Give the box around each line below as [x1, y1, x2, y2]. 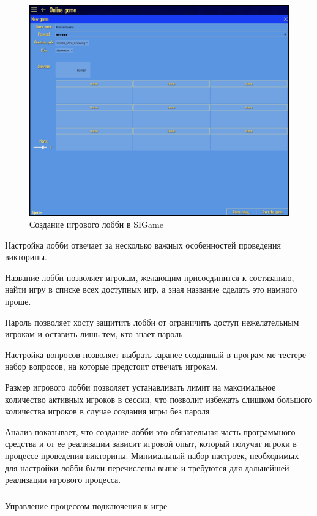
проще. [5, 295, 31, 308]
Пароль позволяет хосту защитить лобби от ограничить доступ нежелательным [5, 315, 299, 328]
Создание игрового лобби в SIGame [29, 218, 163, 231]
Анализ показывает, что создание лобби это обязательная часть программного [5, 425, 296, 438]
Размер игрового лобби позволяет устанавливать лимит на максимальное [5, 381, 276, 394]
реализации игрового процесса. [5, 473, 121, 486]
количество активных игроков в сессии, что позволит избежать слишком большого [5, 392, 313, 405]
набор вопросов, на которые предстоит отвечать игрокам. [5, 360, 218, 373]
